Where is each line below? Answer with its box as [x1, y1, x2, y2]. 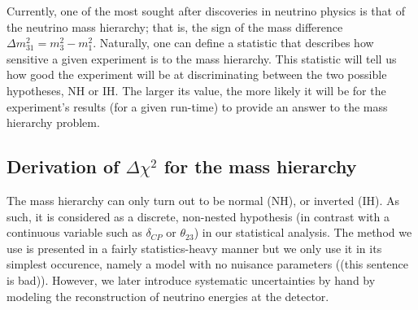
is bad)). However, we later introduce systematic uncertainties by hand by [7, 271, 376, 288]
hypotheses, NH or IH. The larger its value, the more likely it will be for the [7, 81, 386, 98]
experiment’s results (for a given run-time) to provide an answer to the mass [7, 98, 388, 115]
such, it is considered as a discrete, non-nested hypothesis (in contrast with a [7, 207, 390, 225]
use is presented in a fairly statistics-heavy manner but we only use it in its [7, 239, 382, 256]
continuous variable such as [7, 224, 142, 241]
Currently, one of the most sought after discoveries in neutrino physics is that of [7, 2, 405, 19]
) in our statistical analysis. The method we [194, 224, 412, 241]
